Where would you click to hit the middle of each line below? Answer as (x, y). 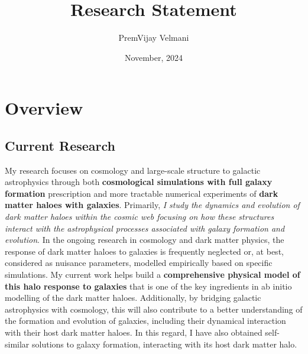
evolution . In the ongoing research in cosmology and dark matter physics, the (145, 240)
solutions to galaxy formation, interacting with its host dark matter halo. (165, 344)
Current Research (60, 145)
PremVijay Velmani (154, 38)
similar (17, 344)
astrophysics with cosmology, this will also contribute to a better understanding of (154, 309)
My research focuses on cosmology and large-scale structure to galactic (133, 170)
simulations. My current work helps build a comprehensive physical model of (153, 275)
